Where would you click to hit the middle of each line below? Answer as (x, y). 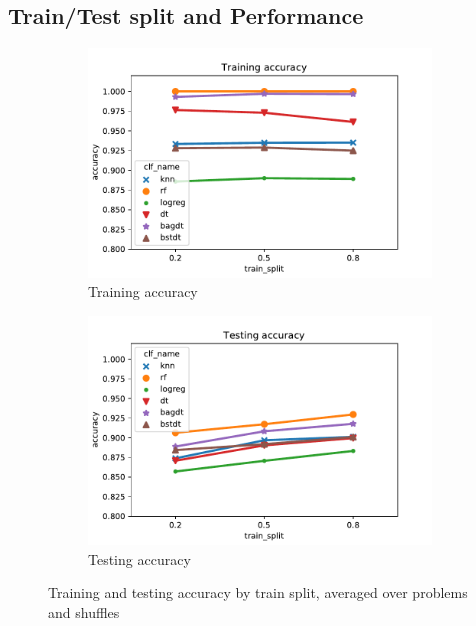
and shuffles (84, 611)
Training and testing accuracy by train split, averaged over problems (258, 592)
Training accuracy (143, 291)
